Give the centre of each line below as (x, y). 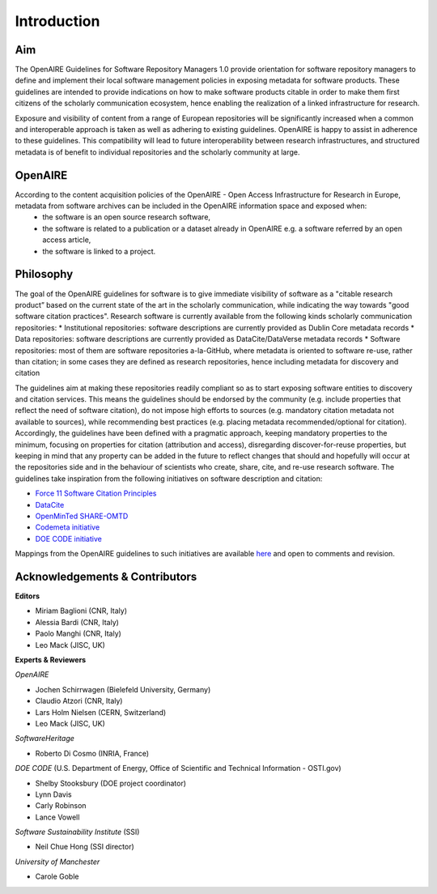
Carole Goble (57, 877)
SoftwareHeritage (45, 739)
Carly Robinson (61, 806)
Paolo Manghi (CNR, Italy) (78, 634)
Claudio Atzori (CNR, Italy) (79, 701)
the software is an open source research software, (126, 217)
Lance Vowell (57, 817)
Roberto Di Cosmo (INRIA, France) (92, 753)
